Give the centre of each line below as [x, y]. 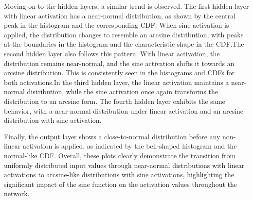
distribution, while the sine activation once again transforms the [122, 92]
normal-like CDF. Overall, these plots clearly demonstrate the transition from [120, 155]
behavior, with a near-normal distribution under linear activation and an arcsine [124, 110]
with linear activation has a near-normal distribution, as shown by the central [120, 15]
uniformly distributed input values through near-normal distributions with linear [124, 165]
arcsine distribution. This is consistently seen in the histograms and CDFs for [119, 73]
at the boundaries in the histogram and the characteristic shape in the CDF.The [124, 44]
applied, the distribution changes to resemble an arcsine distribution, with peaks [124, 34]
